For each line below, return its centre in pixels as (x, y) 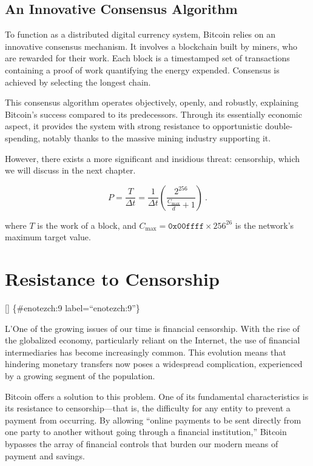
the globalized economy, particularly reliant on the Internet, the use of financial (153, 340)
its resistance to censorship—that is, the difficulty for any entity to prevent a (148, 408)
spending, (23, 137)
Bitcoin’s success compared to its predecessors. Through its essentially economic (153, 114)
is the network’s (264, 225)
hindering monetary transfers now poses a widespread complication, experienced (154, 364)
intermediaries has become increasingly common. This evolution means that (146, 352)
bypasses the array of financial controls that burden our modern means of (142, 443)
